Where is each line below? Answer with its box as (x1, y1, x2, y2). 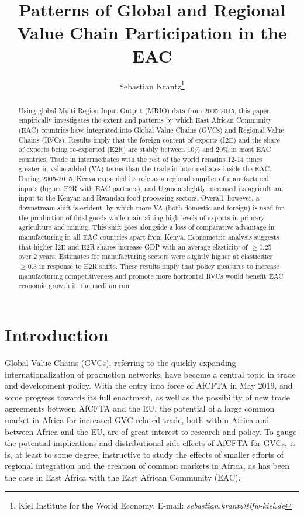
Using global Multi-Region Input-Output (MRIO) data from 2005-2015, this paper (18, 105, 270, 115)
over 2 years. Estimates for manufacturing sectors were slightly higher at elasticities (18, 251, 273, 261)
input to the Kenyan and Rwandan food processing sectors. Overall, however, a (18, 193, 260, 203)
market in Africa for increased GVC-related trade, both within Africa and (5, 413, 270, 426)
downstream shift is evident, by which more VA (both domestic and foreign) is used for (18, 203, 284, 213)
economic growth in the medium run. (18, 281, 132, 291)
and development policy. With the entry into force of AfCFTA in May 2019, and (5, 379, 293, 392)
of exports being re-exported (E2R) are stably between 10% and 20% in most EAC (18, 144, 271, 154)
